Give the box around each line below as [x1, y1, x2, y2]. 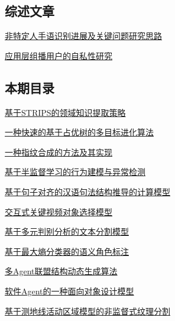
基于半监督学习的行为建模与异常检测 [5, 166, 145, 178]
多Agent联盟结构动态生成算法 [5, 265, 118, 277]
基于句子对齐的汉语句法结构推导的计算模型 [5, 185, 170, 197]
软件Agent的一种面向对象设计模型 [5, 284, 134, 297]
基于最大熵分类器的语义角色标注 [5, 245, 129, 257]
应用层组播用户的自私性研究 [5, 49, 112, 61]
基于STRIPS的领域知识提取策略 [5, 106, 126, 118]
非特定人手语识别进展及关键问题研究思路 [5, 30, 162, 42]
